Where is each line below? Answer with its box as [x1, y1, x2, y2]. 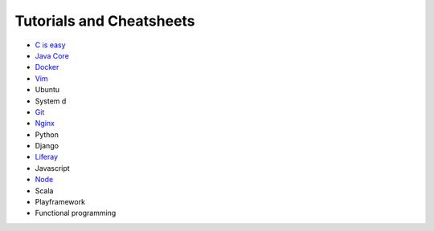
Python [35, 129, 59, 140]
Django [35, 141, 59, 151]
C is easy [35, 40, 66, 50]
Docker [35, 63, 59, 72]
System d [35, 96, 67, 106]
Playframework [35, 197, 86, 207]
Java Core [35, 51, 70, 60]
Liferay [35, 152, 59, 162]
